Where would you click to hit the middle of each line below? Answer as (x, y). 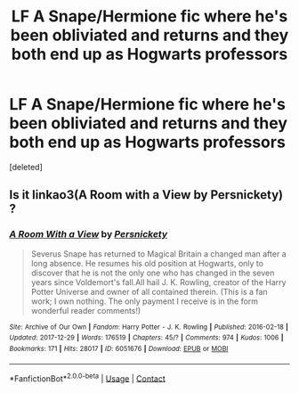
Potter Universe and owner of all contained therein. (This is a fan (149, 291)
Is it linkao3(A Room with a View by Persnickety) (146, 195)
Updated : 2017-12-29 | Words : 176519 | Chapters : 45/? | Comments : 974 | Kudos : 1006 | (146, 338)
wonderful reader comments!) (86, 310)
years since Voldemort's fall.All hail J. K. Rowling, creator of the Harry (158, 282)
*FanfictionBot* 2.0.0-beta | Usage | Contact (88, 378)
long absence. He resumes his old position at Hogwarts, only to (147, 263)
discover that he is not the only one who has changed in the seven (153, 273)
